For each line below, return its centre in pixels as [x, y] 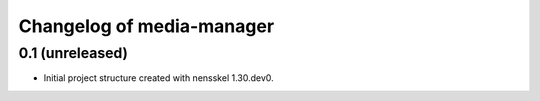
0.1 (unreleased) [73, 53]
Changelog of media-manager [146, 26]
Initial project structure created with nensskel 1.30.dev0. [158, 78]
